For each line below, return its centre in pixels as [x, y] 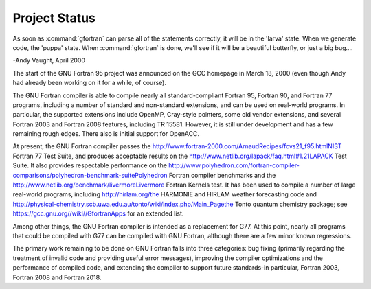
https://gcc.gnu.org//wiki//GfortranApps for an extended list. [98, 213]
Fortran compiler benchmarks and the [222, 175]
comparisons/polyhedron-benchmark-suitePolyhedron [90, 175]
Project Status [54, 18]
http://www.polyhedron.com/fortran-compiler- [234, 165]
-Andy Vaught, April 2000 [49, 60]
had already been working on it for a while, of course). [89, 83]
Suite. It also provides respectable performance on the [90, 165]
